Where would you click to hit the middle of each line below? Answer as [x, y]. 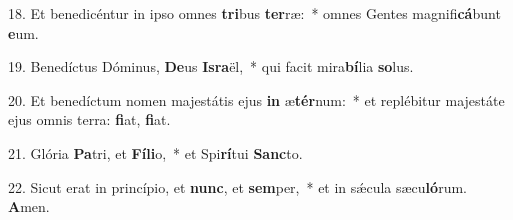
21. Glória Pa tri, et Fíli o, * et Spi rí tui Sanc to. [155, 152]
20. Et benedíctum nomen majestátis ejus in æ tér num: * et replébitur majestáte [256, 99]
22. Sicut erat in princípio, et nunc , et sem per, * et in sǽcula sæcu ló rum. [237, 186]
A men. [29, 206]
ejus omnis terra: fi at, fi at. [89, 119]
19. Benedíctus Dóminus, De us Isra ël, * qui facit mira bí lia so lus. [211, 66]
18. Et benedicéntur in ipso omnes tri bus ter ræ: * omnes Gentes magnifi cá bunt [254, 13]
